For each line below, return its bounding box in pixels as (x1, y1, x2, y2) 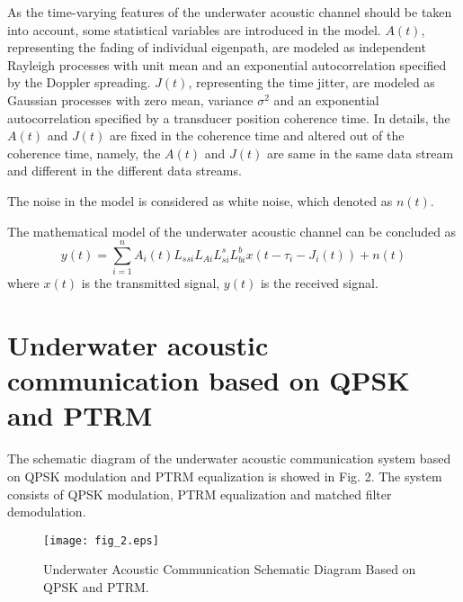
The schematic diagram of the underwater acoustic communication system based (7, 449, 451, 468)
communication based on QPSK (7, 362, 410, 399)
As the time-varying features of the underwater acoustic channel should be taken (7, 3, 452, 21)
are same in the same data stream (266, 143, 454, 162)
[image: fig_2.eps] (43, 534, 159, 547)
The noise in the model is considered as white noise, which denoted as (7, 191, 393, 210)
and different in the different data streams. (7, 161, 242, 180)
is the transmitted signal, (81, 274, 220, 292)
